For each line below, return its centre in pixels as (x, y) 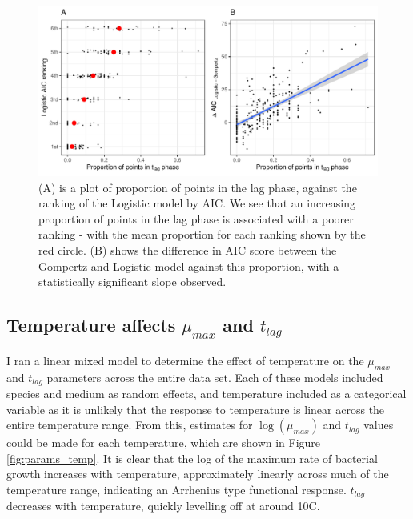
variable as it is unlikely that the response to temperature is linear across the (196, 409)
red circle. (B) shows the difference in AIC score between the (188, 249)
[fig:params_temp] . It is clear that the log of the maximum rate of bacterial (192, 458)
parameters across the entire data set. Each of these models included (215, 377)
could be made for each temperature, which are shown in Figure (164, 443)
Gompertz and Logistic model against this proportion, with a (189, 266)
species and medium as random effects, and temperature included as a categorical (206, 393)
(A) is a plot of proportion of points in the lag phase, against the (198, 187)
